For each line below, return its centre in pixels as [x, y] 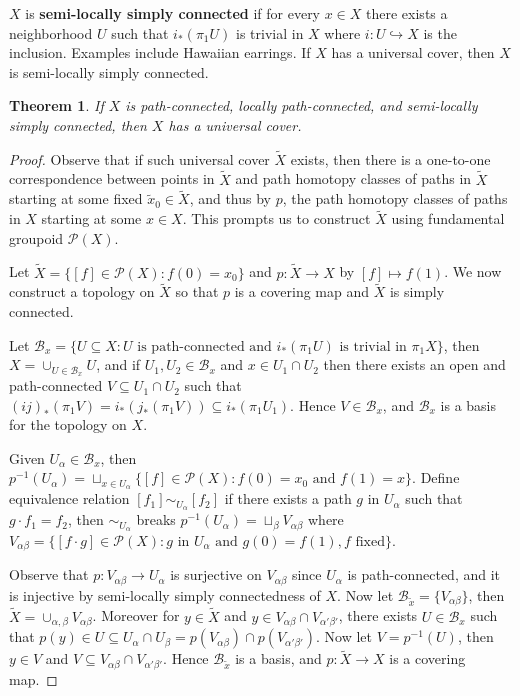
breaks [156, 519]
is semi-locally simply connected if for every [173, 13]
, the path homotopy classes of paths [395, 198]
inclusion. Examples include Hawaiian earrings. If [160, 52]
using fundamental [448, 218]
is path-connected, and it [424, 574]
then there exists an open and [414, 364]
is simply [417, 291]
